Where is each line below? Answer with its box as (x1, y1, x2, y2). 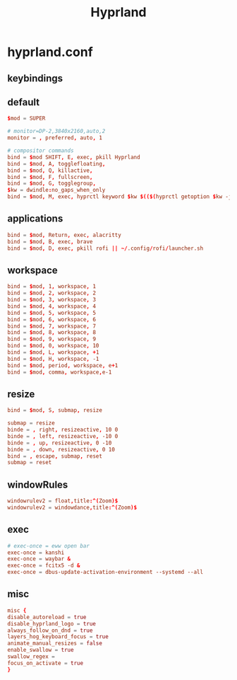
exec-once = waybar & (7, 555, 71, 563)
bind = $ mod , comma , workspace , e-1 (7, 369, 112, 376)
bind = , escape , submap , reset (7, 452, 102, 460)
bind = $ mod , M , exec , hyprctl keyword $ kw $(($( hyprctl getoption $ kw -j (7, 193, 232, 200)
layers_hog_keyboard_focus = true (7, 633, 109, 640)
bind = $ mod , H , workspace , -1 (7, 355, 99, 362)
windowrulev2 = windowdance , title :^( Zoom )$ (7, 504, 138, 512)
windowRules (7, 478, 68, 490)
